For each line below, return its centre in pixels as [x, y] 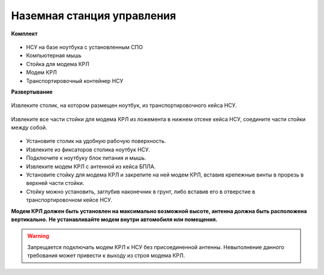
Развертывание [32, 92]
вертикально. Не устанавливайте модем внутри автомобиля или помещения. [114, 219]
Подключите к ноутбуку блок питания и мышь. [86, 158]
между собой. [29, 128]
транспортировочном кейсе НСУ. [69, 200]
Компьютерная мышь [54, 56]
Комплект [25, 34]
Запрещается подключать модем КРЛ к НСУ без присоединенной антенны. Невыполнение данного [156, 247]
